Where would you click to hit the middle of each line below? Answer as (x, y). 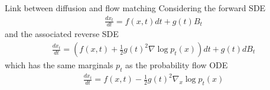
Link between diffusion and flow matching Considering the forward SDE (135, 8)
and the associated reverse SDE (62, 34)
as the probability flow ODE (177, 65)
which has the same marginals (59, 65)
